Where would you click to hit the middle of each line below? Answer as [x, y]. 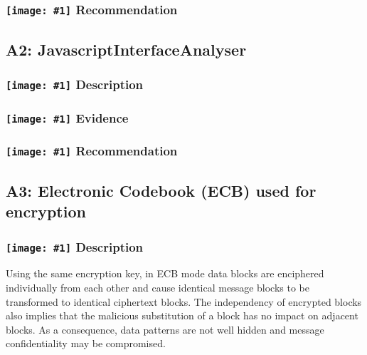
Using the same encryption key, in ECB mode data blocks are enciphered [165, 273]
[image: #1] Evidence [67, 117]
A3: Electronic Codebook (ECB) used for [161, 190]
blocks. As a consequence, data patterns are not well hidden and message [165, 329]
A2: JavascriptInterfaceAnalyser [126, 49]
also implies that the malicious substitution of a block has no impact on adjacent [182, 315]
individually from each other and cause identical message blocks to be [158, 287]
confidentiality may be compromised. [86, 343]
